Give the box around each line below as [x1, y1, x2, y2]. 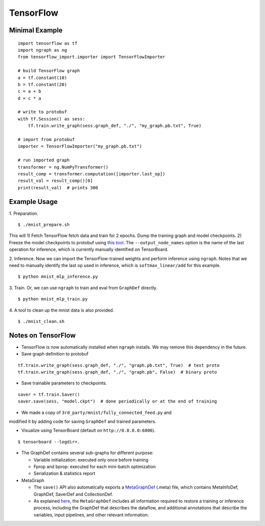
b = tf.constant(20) [18, 82, 67, 87]
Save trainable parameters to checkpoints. [21, 380, 107, 386]
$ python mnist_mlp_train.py [18, 296, 88, 302]
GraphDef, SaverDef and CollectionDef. [33, 491, 113, 497]
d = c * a [18, 95, 41, 101]
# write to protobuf [18, 109, 67, 115]
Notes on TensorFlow [9, 331, 76, 339]
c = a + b [18, 88, 41, 94]
